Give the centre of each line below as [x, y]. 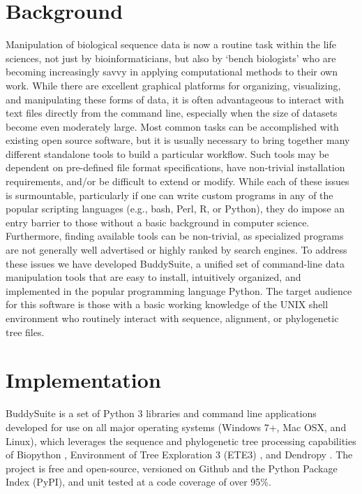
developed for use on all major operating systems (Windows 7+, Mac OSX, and [176, 427]
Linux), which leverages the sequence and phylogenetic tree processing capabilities [181, 441]
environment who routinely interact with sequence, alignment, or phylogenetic [172, 318]
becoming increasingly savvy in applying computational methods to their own [172, 72]
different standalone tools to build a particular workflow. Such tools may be [167, 153]
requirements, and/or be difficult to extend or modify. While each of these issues [178, 181]
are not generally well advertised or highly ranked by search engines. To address [176, 250]
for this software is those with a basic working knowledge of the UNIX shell [167, 304]
